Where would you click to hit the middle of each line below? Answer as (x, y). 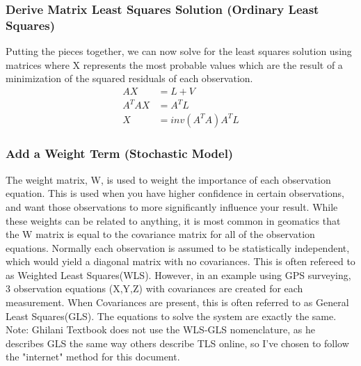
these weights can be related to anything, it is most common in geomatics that (173, 220)
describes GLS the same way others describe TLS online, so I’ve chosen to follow (177, 343)
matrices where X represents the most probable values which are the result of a (174, 64)
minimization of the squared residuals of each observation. (129, 78)
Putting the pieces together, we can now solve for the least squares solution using (179, 51)
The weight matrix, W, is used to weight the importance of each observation (168, 179)
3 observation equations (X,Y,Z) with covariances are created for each (154, 288)
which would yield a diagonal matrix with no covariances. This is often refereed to (180, 261)
